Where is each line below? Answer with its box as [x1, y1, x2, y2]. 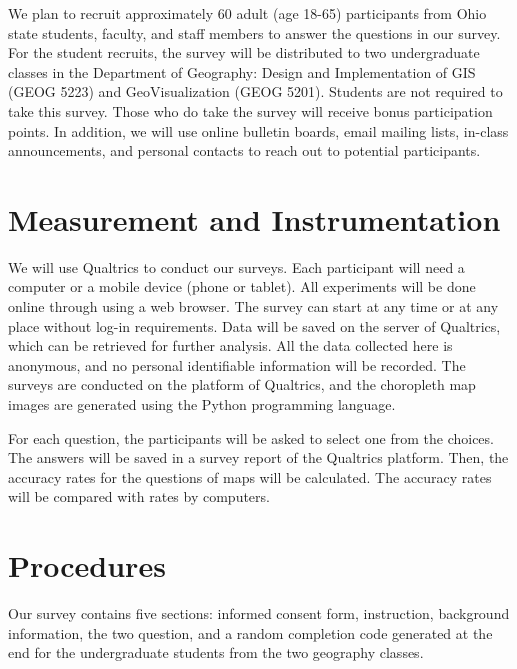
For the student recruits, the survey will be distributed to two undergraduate [8, 42, 480, 63]
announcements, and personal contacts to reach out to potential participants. [8, 140, 481, 161]
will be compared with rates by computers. [8, 486, 270, 507]
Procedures [8, 545, 166, 586]
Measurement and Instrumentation [8, 198, 501, 239]
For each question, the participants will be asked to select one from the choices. [8, 427, 494, 448]
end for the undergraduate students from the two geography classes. [8, 642, 424, 663]
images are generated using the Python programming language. [8, 394, 396, 415]
